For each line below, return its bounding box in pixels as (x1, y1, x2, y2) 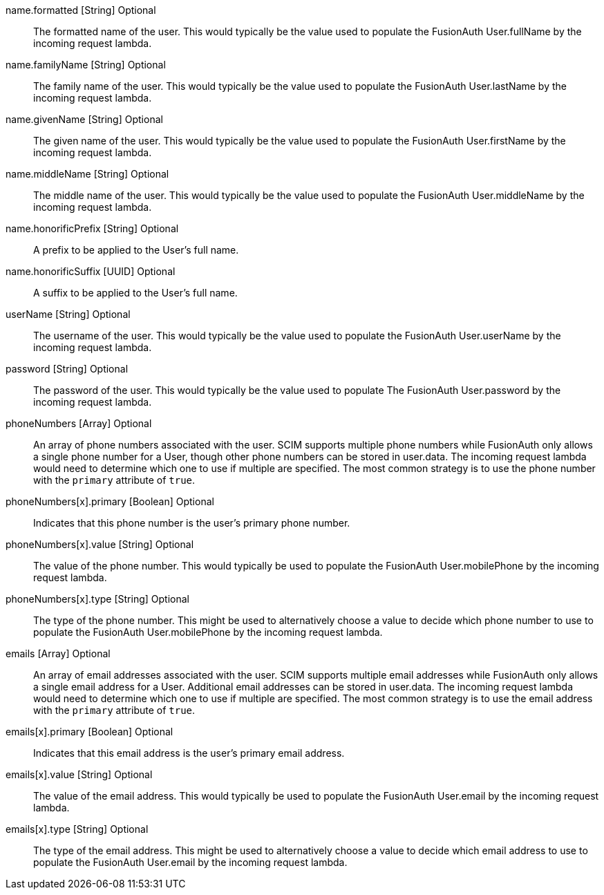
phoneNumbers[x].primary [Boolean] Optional (6, 496, 214, 507)
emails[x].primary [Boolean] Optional (6, 726, 173, 737)
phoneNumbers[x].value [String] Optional (6, 538, 194, 550)
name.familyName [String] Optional (6, 59, 166, 70)
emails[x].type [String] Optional (6, 823, 149, 835)
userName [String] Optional (6, 308, 131, 320)
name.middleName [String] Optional (6, 168, 169, 180)
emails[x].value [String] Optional (6, 769, 153, 780)
